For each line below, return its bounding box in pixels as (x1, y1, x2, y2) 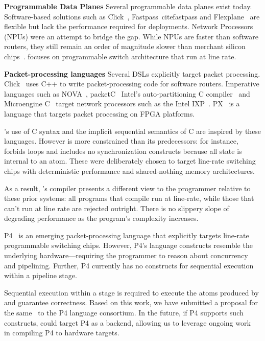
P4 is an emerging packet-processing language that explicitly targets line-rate (4, 230, 249, 240)
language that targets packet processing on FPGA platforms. (4, 108, 195, 119)
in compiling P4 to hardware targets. (4, 327, 119, 338)
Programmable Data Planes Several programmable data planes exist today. (4, 1, 252, 11)
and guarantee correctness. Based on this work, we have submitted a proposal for (4, 297, 258, 308)
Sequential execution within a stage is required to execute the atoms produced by (4, 287, 259, 298)
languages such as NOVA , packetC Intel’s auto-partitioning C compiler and (4, 88, 250, 99)
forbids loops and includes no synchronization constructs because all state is (4, 145, 242, 156)
